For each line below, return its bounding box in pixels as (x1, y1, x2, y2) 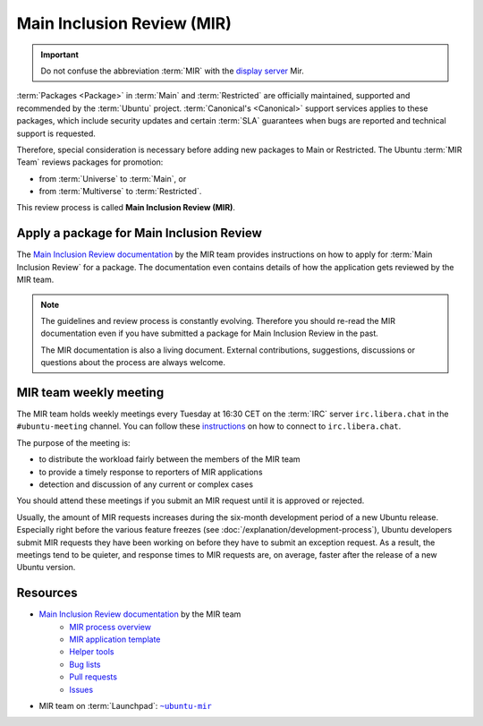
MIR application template (69, 634, 161, 645)
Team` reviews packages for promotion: (16, 157, 164, 167)
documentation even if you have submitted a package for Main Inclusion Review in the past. (40, 328, 379, 339)
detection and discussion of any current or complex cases (38, 479, 254, 490)
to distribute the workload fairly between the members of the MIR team (38, 454, 301, 465)
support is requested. (16, 128, 96, 139)
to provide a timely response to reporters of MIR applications (38, 466, 263, 477)
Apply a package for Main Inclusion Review (16, 226, 263, 241)
